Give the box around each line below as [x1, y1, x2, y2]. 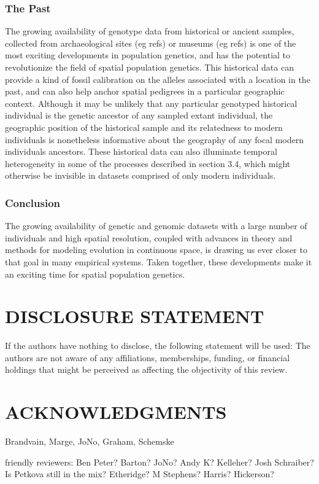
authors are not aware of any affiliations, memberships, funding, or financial [5, 351, 290, 364]
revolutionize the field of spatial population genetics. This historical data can [5, 61, 294, 73]
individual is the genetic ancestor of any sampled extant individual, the [5, 109, 273, 122]
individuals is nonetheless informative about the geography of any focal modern [5, 133, 304, 146]
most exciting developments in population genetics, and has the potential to [5, 49, 291, 61]
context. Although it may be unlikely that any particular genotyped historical [5, 96, 298, 109]
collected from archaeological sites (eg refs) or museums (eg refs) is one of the [5, 36, 296, 49]
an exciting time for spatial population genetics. [5, 267, 185, 280]
